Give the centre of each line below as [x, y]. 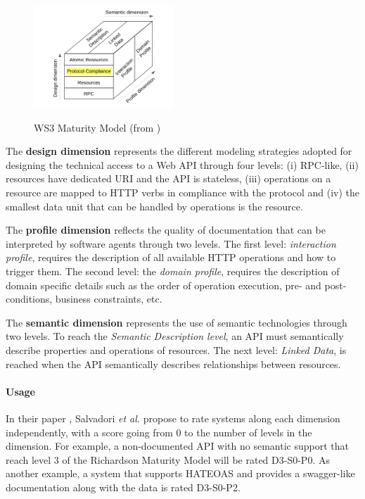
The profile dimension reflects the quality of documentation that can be [166, 230]
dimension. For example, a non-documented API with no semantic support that [177, 446]
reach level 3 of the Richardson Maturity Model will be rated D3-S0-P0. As [168, 459]
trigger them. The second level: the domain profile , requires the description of [173, 271]
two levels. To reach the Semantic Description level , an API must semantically [175, 336]
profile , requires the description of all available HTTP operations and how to [171, 257]
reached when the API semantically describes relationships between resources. [173, 364]
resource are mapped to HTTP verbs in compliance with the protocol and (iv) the [182, 192]
